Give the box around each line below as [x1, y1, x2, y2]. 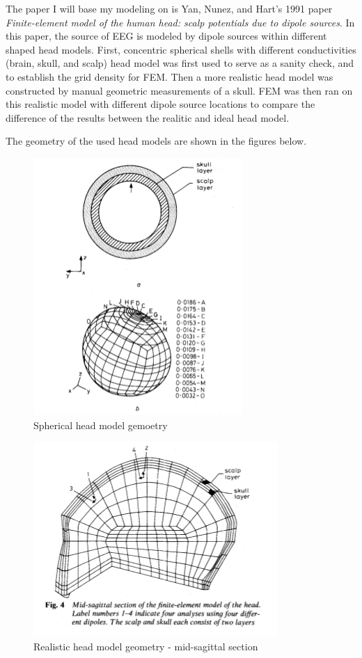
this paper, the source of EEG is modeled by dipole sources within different [6, 29, 327, 43]
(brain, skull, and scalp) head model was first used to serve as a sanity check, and [6, 56, 354, 70]
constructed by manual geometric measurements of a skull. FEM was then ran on [6, 83, 353, 97]
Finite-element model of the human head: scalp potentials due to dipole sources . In [6, 15, 355, 29]
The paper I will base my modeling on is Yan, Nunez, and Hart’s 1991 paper [6, 1, 333, 15]
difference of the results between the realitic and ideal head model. [6, 110, 290, 125]
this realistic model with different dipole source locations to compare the [6, 97, 315, 111]
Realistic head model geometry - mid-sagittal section [33, 639, 258, 653]
